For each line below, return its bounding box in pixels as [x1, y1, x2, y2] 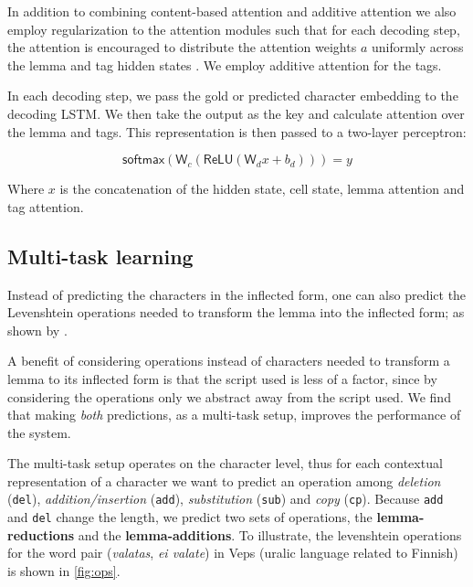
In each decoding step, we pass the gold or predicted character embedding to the [7, 86, 458, 105]
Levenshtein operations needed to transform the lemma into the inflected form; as [7, 303, 465, 322]
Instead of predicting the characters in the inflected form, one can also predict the [7, 284, 467, 304]
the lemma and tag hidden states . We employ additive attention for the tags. [7, 55, 442, 74]
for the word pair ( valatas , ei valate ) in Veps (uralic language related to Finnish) [7, 543, 458, 562]
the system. [7, 422, 71, 442]
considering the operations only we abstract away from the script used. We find [7, 387, 451, 406]
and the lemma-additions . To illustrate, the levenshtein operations [78, 525, 462, 544]
